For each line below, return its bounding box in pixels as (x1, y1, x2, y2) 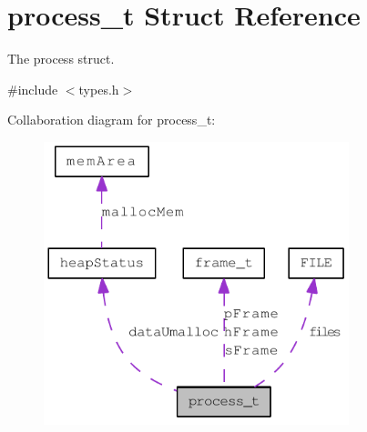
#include (7, 79, 58, 98)
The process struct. (7, 49, 115, 68)
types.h (78, 79, 119, 98)
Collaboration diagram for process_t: (7, 110, 216, 129)
